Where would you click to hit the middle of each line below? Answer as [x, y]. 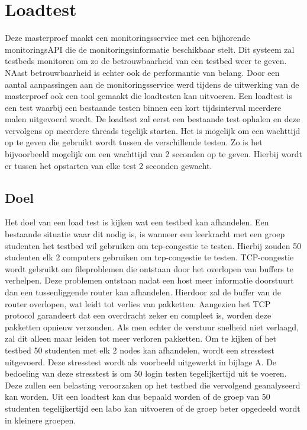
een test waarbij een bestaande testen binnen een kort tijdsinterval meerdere [143, 107]
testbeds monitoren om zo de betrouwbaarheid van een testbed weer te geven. [146, 61]
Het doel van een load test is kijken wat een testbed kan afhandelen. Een [137, 222]
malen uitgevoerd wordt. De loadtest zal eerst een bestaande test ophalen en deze [153, 119]
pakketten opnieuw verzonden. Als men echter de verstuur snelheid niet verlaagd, [152, 327]
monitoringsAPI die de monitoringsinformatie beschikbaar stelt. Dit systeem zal [150, 49]
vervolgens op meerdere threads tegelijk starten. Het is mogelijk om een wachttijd [153, 130]
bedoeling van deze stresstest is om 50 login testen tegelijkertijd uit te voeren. [146, 373]
